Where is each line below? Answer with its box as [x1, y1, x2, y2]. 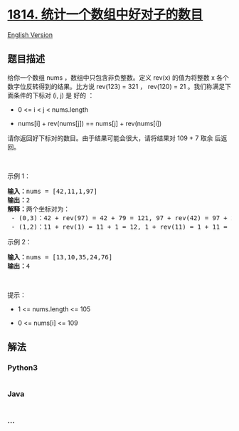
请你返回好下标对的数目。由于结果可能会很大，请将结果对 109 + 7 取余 [7, 133, 213, 142]
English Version [7, 30, 53, 39]
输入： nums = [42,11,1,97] [7, 187, 98, 195]
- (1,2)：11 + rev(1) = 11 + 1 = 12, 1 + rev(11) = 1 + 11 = [11, 222, 228, 231]
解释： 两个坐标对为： [7, 204, 70, 213]
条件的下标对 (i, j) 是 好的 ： [13, 90, 95, 100]
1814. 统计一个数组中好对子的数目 [7, 6, 203, 23]
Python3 [7, 363, 38, 373]
